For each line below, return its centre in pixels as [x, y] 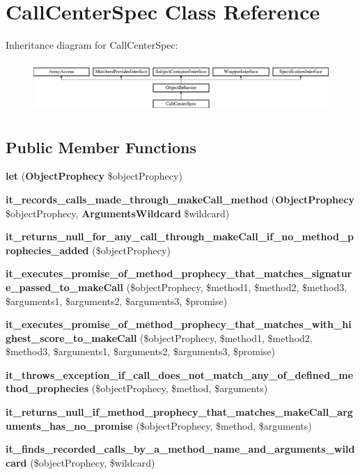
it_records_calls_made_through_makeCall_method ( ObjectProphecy [180, 199]
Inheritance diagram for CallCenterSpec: [92, 45]
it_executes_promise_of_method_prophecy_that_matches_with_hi [179, 324]
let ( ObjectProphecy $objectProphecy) [94, 176]
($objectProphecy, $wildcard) [93, 462]
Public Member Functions [101, 147]
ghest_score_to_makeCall [71, 337]
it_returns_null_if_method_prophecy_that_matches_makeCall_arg [179, 412]
